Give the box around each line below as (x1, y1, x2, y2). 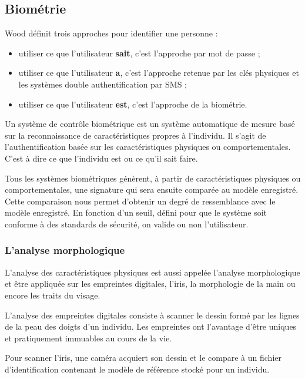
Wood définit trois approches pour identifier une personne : (5, 27, 218, 39)
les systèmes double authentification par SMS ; (18, 78, 187, 90)
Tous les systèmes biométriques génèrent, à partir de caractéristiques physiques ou (5, 172, 301, 184)
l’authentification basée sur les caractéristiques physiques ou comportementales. (5, 140, 291, 153)
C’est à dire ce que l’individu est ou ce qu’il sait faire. (5, 152, 198, 164)
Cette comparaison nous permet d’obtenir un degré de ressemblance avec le (5, 194, 276, 207)
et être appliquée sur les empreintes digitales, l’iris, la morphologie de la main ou (5, 277, 296, 290)
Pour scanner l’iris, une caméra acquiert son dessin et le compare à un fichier (5, 351, 281, 364)
